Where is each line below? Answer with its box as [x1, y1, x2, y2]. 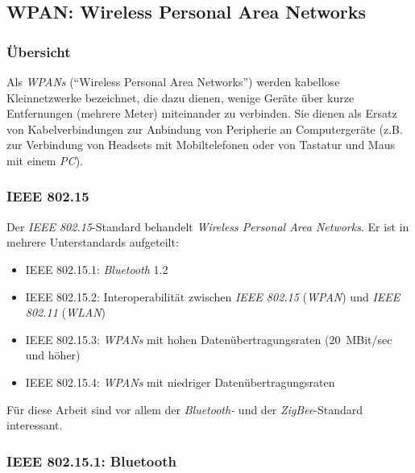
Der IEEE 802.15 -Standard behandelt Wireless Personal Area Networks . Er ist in [6, 218, 409, 234]
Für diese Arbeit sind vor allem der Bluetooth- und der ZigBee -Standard [6, 400, 363, 417]
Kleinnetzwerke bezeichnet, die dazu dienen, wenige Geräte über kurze [6, 89, 355, 106]
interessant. [6, 417, 63, 434]
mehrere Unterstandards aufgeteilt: [6, 234, 179, 251]
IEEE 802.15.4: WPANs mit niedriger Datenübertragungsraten [25, 373, 335, 390]
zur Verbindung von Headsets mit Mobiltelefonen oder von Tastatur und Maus [6, 136, 395, 153]
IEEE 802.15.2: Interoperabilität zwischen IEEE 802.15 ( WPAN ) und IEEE [25, 288, 400, 305]
